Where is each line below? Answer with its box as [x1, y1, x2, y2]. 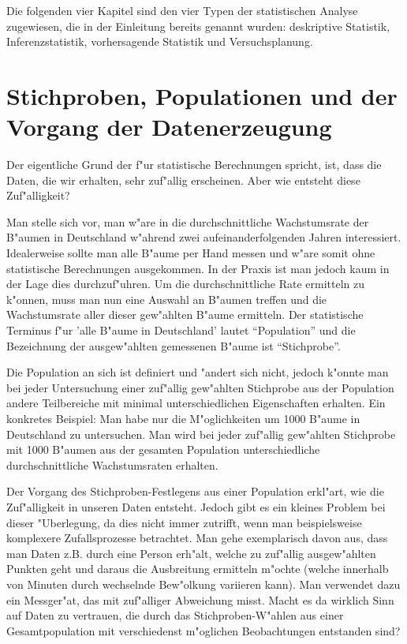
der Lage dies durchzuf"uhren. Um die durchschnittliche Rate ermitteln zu [6, 275, 364, 292]
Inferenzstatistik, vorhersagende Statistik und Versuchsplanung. [6, 33, 313, 50]
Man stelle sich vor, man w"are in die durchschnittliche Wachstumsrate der [6, 213, 369, 230]
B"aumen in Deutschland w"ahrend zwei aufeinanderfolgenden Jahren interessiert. [6, 229, 401, 245]
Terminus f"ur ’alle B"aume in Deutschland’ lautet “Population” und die [6, 322, 356, 339]
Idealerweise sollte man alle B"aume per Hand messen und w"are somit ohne [6, 245, 375, 261]
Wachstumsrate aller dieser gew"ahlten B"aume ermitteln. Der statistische [6, 306, 364, 323]
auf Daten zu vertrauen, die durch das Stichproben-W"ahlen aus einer [6, 607, 344, 623]
